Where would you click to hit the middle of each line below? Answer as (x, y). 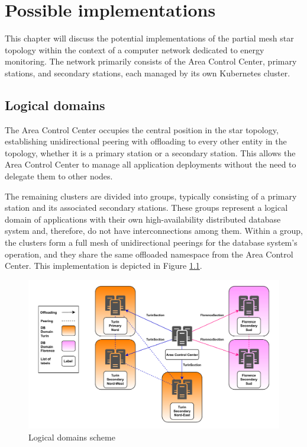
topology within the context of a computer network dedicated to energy (135, 49)
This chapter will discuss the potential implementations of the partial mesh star (149, 38)
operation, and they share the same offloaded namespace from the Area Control (149, 254)
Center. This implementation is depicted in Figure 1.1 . (104, 266)
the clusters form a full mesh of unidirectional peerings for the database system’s (151, 242)
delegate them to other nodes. (59, 176)
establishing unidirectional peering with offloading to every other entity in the (146, 141)
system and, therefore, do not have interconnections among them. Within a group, (154, 231)
